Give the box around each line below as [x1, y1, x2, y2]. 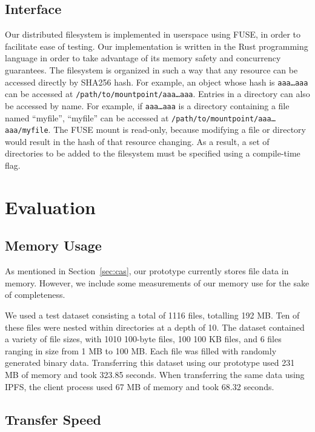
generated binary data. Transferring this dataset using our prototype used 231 [5, 356, 295, 369]
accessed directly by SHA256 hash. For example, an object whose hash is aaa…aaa [5, 75, 308, 88]
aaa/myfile [5, 126, 48, 135]
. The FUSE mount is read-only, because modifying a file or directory [48, 123, 306, 136]
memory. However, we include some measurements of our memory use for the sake [5, 276, 310, 289]
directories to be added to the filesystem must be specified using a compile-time [5, 147, 300, 160]
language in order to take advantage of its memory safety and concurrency [5, 52, 281, 64]
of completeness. [5, 288, 65, 301]
